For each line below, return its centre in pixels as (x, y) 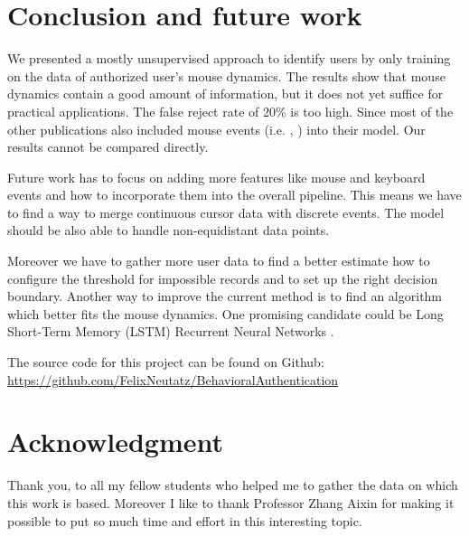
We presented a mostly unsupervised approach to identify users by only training (229, 58)
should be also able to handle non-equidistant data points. (169, 230)
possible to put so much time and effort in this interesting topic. (185, 520)
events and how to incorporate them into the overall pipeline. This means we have (234, 195)
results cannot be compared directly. (108, 147)
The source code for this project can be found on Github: (166, 362)
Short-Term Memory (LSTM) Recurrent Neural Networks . (171, 331)
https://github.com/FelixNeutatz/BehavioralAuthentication (173, 379)
